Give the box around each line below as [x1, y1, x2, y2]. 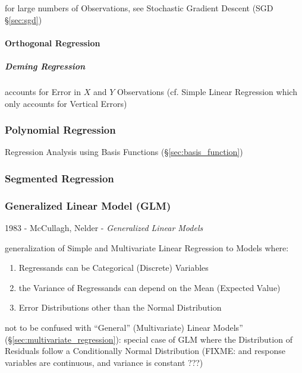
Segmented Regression [5, 170, 114, 185]
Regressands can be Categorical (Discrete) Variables [18, 261, 209, 274]
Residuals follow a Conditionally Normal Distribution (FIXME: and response [5, 344, 285, 357]
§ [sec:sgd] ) [5, 13, 42, 26]
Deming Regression [5, 59, 86, 72]
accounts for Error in [5, 85, 81, 97]
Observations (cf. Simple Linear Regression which [117, 85, 297, 97]
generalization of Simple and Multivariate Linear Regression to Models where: [5, 241, 289, 254]
